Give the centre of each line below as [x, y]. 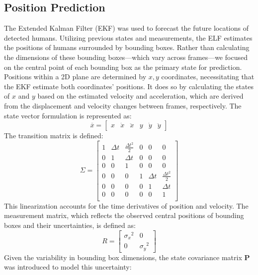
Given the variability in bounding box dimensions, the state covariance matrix [123, 257]
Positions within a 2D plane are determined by [75, 77]
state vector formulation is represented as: [68, 115]
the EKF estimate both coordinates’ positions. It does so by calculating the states [129, 86]
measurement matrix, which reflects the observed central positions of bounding [124, 215]
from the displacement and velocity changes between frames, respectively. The [123, 105]
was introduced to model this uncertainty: [68, 267]
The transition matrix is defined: [54, 136]
